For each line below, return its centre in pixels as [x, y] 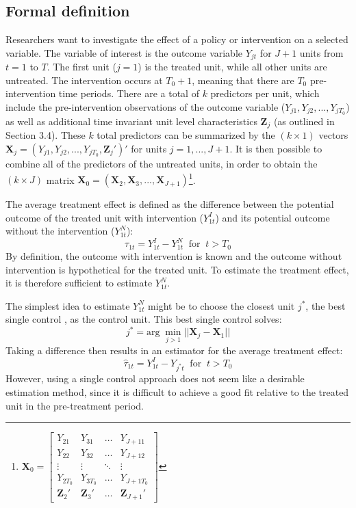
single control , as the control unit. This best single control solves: [144, 319]
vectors [333, 135]
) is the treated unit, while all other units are [232, 67]
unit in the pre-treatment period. [75, 405]
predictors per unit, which [265, 93]
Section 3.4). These [46, 135]
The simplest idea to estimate [68, 305]
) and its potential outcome [272, 217]
